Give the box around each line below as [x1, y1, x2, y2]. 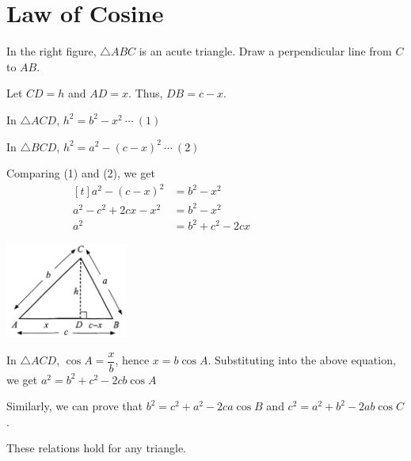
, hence [115, 352, 150, 368]
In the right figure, [6, 43, 97, 59]
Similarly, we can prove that [6, 398, 143, 414]
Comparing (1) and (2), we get [6, 165, 155, 181]
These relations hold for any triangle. [6, 440, 187, 456]
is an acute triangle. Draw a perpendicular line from [139, 43, 392, 59]
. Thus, [128, 85, 163, 101]
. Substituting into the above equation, [207, 352, 396, 368]
